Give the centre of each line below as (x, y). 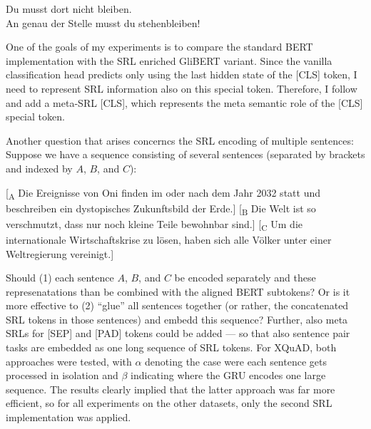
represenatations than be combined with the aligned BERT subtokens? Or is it (178, 291)
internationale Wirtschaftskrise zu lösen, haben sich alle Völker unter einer (169, 239)
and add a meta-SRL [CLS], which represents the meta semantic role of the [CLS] (184, 102)
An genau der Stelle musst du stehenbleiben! (103, 22)
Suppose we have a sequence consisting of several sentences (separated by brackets (185, 154)
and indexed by (39, 168)
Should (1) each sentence (60, 278)
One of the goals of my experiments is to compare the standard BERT (159, 47)
